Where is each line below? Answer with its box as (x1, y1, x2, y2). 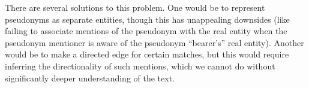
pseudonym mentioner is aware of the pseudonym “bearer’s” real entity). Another (5, 36, 304, 48)
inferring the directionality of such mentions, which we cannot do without (5, 59, 275, 72)
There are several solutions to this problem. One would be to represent (5, 1, 265, 13)
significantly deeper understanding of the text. (5, 71, 175, 84)
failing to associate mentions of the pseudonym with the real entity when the (5, 25, 287, 37)
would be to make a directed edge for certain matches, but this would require (5, 48, 289, 60)
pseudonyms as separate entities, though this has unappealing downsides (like (5, 13, 290, 25)
